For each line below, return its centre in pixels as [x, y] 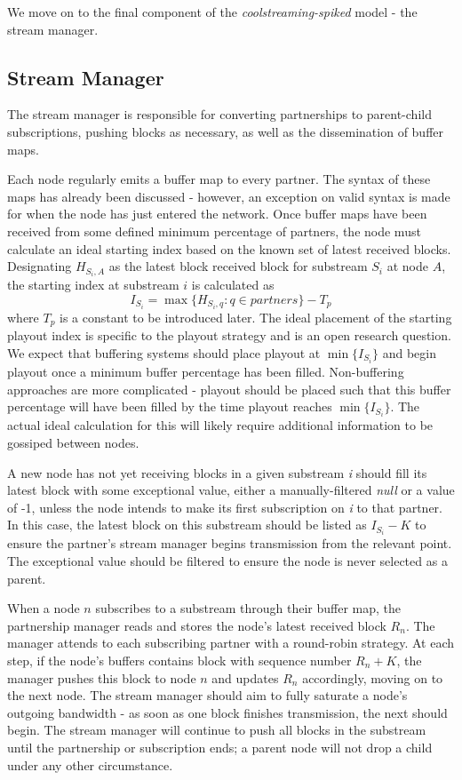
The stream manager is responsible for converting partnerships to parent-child [219, 114]
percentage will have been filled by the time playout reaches [170, 406]
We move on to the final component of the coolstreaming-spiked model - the [212, 12]
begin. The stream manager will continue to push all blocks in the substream [217, 730]
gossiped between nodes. [73, 442]
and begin [409, 352]
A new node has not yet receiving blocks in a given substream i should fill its [217, 472]
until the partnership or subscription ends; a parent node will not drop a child [220, 747]
